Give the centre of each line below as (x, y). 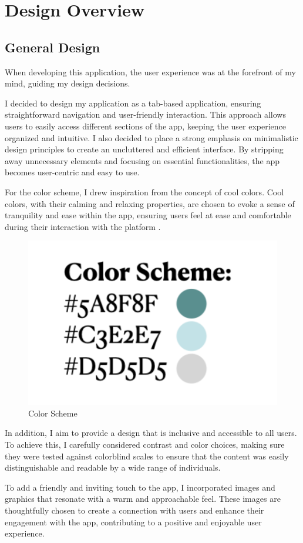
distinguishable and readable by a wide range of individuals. (113, 467)
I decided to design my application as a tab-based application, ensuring (133, 103)
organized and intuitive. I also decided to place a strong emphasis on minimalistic (151, 137)
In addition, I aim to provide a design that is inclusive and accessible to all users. (151, 433)
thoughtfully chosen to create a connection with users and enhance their (134, 510)
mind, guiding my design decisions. (68, 83)
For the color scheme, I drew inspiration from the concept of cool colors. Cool (144, 191)
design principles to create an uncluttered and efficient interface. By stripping (144, 149)
